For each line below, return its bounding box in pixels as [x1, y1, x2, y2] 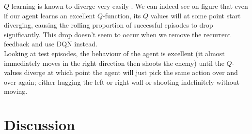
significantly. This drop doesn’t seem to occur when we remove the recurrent [4, 29, 231, 39]
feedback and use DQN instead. [4, 39, 97, 49]
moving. [4, 86, 28, 96]
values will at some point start [150, 10, 241, 20]
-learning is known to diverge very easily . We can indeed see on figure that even [9, 1, 248, 11]
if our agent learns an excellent [4, 10, 95, 20]
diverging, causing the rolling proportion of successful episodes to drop [4, 20, 213, 30]
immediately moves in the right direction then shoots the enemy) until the [4, 58, 224, 68]
